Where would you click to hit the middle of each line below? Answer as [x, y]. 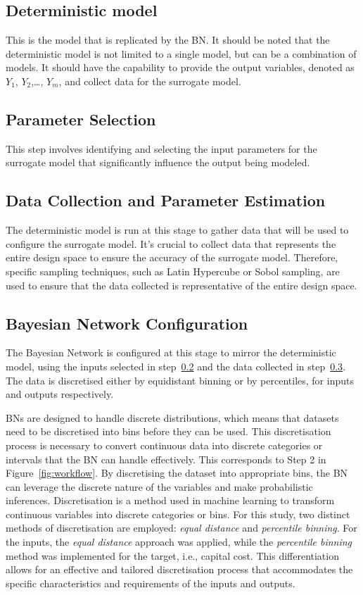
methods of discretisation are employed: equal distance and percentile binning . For [181, 528]
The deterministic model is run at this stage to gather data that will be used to [177, 230]
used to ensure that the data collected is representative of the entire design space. [181, 285]
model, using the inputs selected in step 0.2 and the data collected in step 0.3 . [176, 366]
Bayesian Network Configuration [127, 323]
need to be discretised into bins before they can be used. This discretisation [168, 431]
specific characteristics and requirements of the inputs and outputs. [151, 583]
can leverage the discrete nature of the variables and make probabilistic [159, 486]
